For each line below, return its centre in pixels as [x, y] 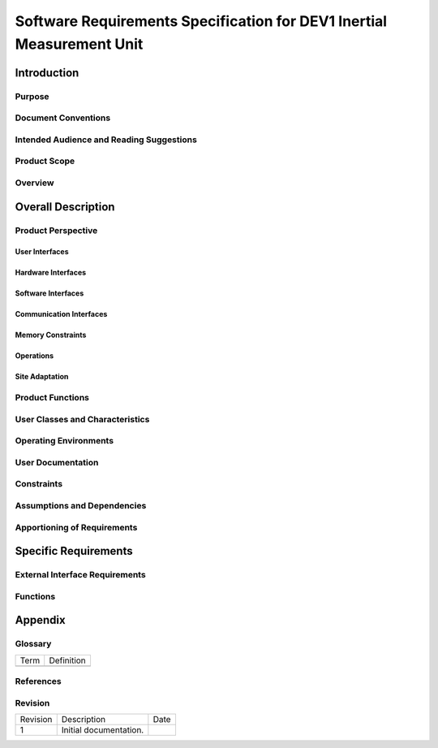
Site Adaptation [42, 377]
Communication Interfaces [61, 314]
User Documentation [57, 462]
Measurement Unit [79, 44]
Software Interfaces [49, 293]
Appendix [40, 620]
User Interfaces [42, 252]
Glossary [33, 644]
